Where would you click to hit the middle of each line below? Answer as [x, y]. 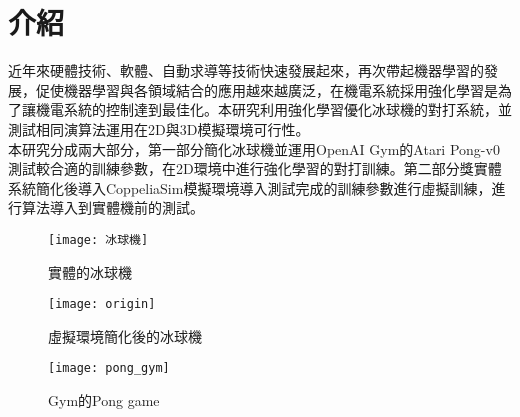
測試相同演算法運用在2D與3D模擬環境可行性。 [159, 128]
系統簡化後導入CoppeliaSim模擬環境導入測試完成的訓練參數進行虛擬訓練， [250, 187]
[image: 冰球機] [98, 239]
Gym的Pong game [104, 400]
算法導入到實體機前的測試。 [112, 207]
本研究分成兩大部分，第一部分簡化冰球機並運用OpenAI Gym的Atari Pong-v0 [254, 148]
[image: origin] [102, 304]
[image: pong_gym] [109, 368]
